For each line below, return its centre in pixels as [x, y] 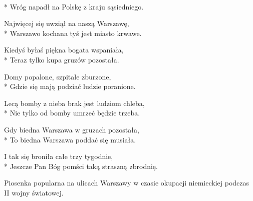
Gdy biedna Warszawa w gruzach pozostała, [72, 129]
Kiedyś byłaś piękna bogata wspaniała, [64, 50]
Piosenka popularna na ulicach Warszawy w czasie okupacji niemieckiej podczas [127, 183]
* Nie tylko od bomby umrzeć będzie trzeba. [72, 113]
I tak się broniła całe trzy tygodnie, [59, 156]
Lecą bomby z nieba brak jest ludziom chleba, [74, 103]
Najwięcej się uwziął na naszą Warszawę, [67, 23]
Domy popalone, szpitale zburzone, [58, 76]
